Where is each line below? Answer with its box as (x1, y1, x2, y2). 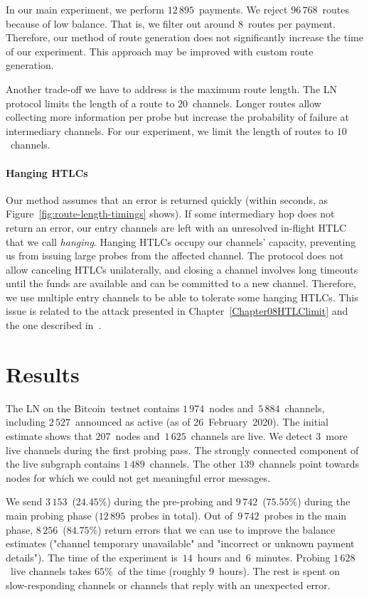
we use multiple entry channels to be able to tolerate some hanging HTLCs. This (6, 289, 358, 304)
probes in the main (264, 507, 347, 522)
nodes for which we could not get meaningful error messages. (6, 470, 270, 485)
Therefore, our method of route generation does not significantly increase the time (6, 30, 363, 45)
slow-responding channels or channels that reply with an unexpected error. (6, 577, 331, 592)
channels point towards (259, 456, 360, 471)
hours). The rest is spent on (219, 564, 340, 579)
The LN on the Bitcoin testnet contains (6, 400, 180, 415)
